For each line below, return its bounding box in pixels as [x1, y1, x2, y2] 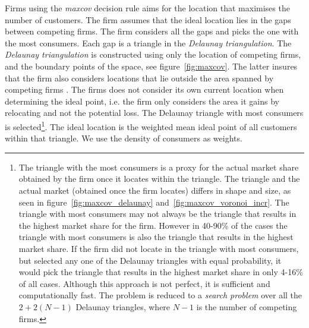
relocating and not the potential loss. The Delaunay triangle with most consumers [5, 106, 304, 119]
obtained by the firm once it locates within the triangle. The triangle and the [18, 172, 300, 185]
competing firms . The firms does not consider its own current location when [5, 83, 284, 96]
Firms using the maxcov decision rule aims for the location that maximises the [5, 2, 290, 14]
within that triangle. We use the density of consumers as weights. [5, 132, 242, 144]
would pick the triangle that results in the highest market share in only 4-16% [18, 266, 303, 278]
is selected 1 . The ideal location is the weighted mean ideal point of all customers [5, 118, 297, 133]
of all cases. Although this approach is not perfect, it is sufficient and [18, 277, 270, 289]
